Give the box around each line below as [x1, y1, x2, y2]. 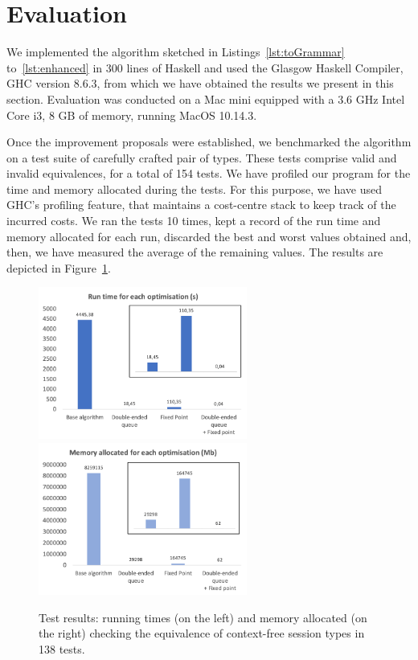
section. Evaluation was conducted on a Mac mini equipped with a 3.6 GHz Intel [6, 90, 405, 107]
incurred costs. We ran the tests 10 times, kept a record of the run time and [6, 212, 381, 229]
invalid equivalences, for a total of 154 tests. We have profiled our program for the [6, 165, 411, 182]
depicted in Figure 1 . [6, 259, 111, 276]
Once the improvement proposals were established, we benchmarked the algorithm [6, 133, 412, 150]
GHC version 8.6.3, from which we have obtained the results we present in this [6, 75, 394, 92]
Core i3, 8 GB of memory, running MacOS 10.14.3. [6, 106, 257, 123]
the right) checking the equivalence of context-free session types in [39, 625, 365, 642]
